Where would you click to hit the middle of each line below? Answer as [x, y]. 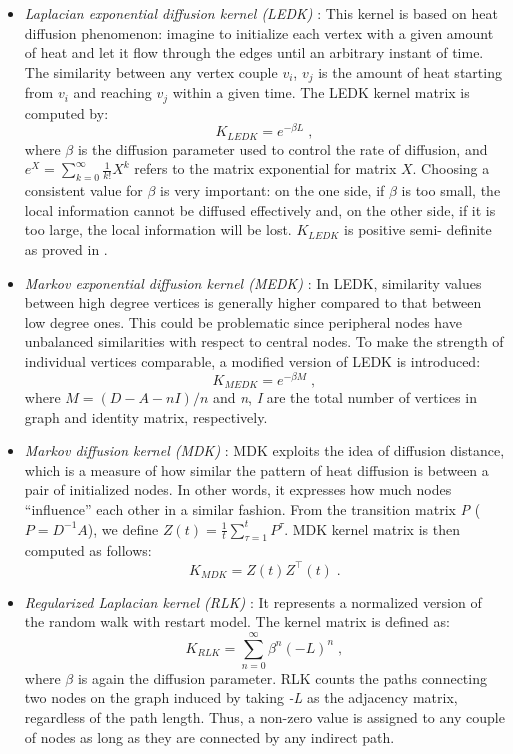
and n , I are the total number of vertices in [344, 397]
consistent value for [83, 190]
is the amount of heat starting [410, 71]
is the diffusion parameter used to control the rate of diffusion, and [282, 148]
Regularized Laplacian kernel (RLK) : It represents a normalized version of [253, 601]
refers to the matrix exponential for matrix [265, 168]
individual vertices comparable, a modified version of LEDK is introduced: [252, 360]
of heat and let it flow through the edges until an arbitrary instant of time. [254, 52]
